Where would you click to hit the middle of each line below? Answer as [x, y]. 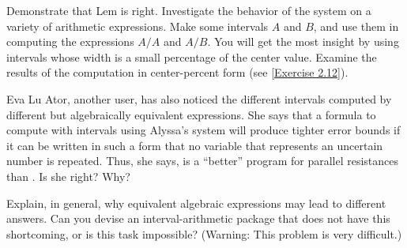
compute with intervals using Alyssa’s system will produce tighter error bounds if [203, 130]
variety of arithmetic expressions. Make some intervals [138, 26]
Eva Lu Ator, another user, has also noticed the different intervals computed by [199, 98]
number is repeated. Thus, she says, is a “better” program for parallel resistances [203, 161]
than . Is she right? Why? [68, 176]
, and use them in [356, 26]
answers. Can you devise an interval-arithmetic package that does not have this [198, 218]
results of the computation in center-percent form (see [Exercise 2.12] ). [177, 72]
